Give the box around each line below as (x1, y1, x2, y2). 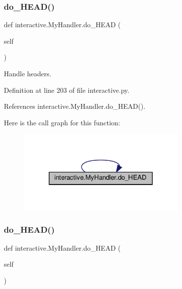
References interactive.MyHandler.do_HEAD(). (4, 101, 146, 111)
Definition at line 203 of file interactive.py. (4, 85, 130, 95)
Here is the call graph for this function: (4, 117, 120, 127)
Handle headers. (4, 68, 51, 78)
